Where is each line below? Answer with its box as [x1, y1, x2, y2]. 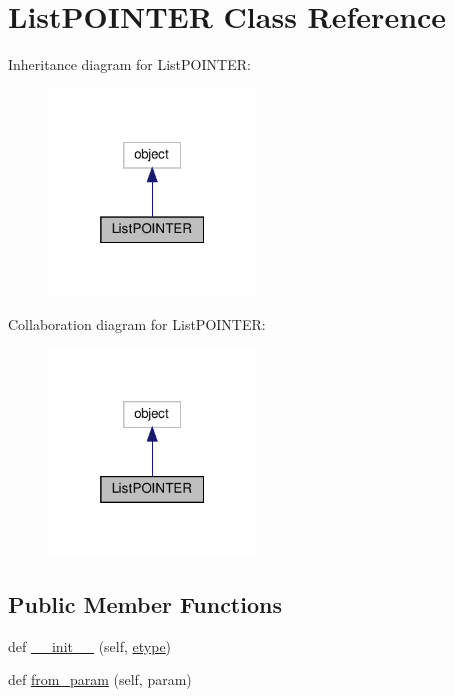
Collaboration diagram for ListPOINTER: [8, 313, 266, 334]
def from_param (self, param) [8, 669, 192, 690]
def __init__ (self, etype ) [8, 635, 172, 656]
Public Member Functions [8, 588, 282, 619]
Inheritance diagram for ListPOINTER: [8, 54, 251, 75]
